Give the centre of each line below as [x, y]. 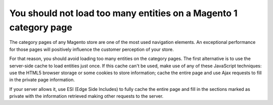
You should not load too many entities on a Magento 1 [123, 13]
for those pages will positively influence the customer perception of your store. [92, 49]
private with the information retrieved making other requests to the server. [86, 96]
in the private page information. [42, 80]
